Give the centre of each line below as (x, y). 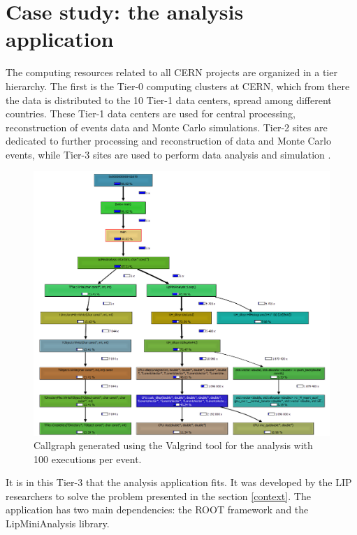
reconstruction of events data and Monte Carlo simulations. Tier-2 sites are (167, 127)
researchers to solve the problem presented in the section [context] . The (158, 496)
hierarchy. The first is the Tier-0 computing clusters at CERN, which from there (178, 86)
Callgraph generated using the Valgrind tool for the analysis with (173, 445)
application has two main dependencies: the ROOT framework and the (157, 510)
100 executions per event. (88, 459)
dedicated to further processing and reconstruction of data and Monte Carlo (169, 141)
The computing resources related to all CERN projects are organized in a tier (172, 72)
